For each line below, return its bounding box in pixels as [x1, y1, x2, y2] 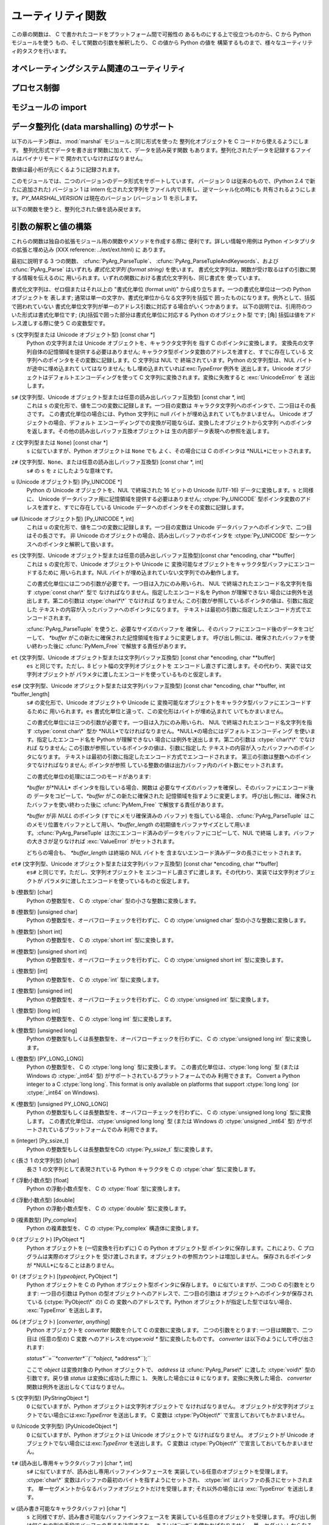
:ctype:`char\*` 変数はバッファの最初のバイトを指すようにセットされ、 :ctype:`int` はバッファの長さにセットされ [26, 1476, 308, 1484]
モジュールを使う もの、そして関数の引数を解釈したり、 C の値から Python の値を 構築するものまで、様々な [11, 38, 281, 46]
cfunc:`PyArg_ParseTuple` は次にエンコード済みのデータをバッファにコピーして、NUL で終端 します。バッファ [38, 829, 315, 836]
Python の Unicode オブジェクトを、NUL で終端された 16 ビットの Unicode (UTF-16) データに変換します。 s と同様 [26, 487, 314, 494]
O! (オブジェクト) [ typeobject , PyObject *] [11, 1272, 118, 1280]
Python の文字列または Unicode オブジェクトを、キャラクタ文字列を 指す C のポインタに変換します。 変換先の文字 [26, 339, 314, 347]
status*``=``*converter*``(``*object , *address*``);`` [26, 1355, 152, 1362]
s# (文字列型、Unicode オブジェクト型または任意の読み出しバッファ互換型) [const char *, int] [11, 393, 246, 401]
